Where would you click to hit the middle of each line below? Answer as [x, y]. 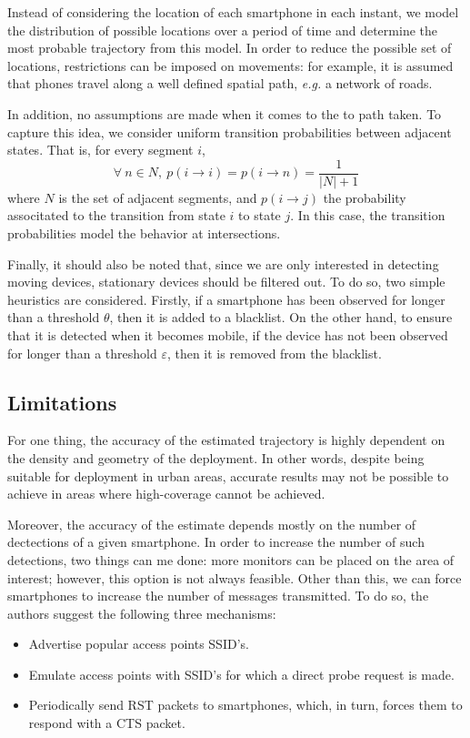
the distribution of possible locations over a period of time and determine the [222, 30]
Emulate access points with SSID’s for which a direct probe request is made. [241, 674]
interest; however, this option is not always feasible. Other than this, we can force [235, 577]
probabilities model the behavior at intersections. [144, 233]
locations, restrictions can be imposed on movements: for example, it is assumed [230, 65]
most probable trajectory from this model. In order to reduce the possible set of [230, 48]
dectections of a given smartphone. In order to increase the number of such [216, 542]
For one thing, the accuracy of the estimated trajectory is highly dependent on [226, 440]
